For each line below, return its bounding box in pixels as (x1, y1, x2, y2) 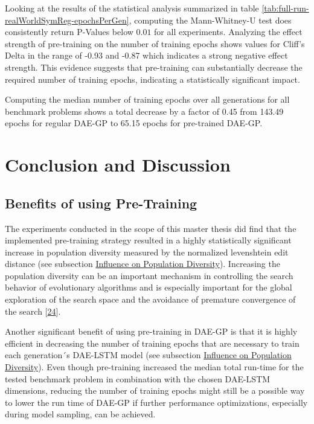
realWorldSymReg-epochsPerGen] (5, 13, 129, 26)
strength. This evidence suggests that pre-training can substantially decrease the (5, 60, 303, 73)
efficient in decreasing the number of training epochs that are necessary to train (5, 336, 300, 349)
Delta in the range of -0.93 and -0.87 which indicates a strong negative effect (5, 49, 288, 62)
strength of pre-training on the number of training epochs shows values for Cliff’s (5, 37, 305, 50)
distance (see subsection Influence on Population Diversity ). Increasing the (5, 257, 280, 270)
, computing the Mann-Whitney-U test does (129, 13, 292, 26)
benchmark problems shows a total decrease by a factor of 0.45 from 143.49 (5, 104, 284, 117)
